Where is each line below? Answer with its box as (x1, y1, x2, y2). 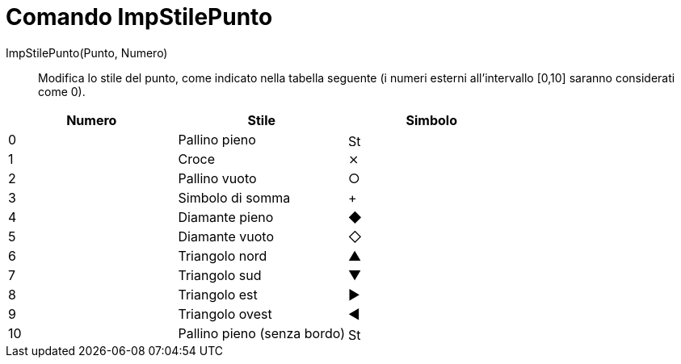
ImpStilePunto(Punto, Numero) (6, 45, 168, 60)
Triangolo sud (178, 266, 262, 283)
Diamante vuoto (178, 228, 274, 245)
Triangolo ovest (178, 305, 272, 322)
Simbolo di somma (178, 189, 291, 206)
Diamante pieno (178, 208, 274, 225)
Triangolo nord (178, 247, 267, 264)
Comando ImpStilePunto (6, 3, 273, 31)
